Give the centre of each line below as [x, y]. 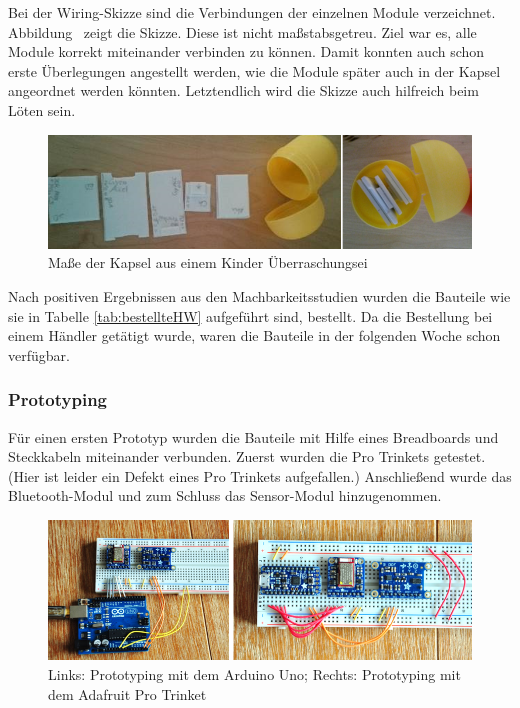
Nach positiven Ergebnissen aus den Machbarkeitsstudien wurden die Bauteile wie [259, 295]
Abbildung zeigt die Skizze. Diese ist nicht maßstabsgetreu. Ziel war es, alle [242, 31]
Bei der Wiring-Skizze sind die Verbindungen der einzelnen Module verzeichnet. [252, 12]
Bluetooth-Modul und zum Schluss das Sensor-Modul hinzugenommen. [225, 495]
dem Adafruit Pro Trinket [127, 693]
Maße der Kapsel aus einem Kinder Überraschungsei [208, 262]
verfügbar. [39, 354]
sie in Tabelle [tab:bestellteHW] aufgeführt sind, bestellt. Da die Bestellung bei [250, 315]
